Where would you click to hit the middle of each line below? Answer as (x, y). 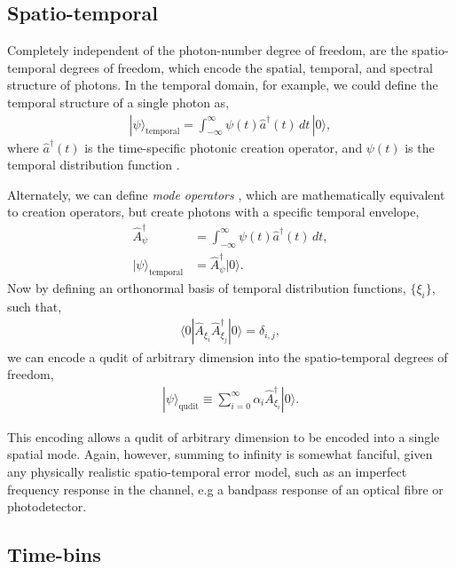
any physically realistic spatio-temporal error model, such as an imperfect (207, 471)
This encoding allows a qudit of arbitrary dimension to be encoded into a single (224, 436)
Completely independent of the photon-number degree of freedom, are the (208, 50)
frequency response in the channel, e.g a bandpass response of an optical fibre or (225, 489)
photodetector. (47, 506)
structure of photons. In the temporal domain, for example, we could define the (223, 85)
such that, (35, 306)
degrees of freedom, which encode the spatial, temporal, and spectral (246, 67)
